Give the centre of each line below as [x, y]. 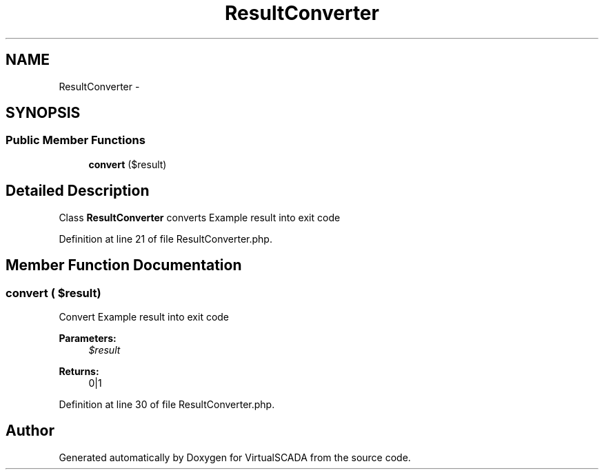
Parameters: [88, 338]
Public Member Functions [75, 140]
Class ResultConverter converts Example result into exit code [200, 217]
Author [30, 431]
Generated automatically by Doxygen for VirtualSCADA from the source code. [235, 457]
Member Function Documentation [124, 265]
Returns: [79, 371]
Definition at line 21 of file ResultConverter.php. [165, 239]
